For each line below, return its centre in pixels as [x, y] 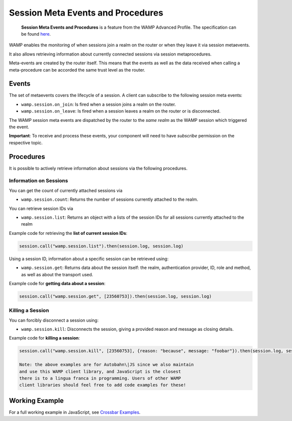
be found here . [36, 34]
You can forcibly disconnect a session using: [54, 320]
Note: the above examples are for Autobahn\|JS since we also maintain [107, 365]
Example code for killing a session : [45, 338]
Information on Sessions [38, 181]
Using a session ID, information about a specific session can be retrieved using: [89, 259]
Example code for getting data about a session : [57, 283]
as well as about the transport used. [57, 274]
